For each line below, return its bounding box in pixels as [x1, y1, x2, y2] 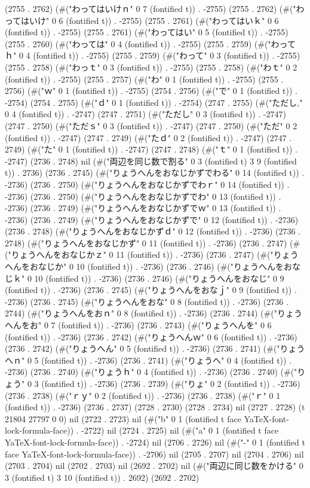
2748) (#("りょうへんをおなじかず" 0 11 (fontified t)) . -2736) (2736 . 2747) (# [5, 236, 300, 249]
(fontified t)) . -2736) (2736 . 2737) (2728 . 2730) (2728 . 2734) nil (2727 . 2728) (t [5, 401, 305, 413]
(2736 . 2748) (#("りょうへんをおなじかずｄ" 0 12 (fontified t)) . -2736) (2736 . [5, 225, 301, 237]
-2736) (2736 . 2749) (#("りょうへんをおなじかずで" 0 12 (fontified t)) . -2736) [5, 213, 299, 225]
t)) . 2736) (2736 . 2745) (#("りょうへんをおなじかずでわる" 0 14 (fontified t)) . [5, 166, 305, 179]
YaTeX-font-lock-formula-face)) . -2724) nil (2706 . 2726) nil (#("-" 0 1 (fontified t [5, 435, 305, 448]
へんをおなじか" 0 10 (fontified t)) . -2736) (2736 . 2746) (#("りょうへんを [5, 260, 284, 273]
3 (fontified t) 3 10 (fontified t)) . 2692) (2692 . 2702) [5, 471, 199, 483]
